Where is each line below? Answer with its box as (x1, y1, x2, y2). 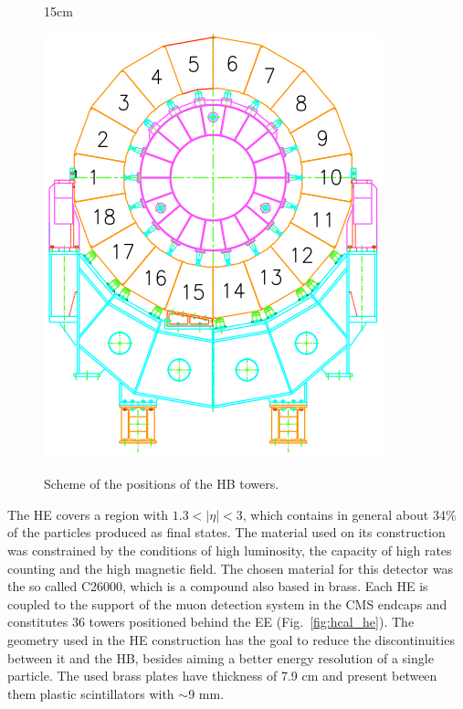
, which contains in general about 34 (242, 504, 446, 524)
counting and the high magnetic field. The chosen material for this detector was (7, 558, 453, 577)
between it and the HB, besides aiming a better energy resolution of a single (7, 648, 434, 667)
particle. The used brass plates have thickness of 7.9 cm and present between (7, 666, 437, 685)
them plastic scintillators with (7, 683, 174, 703)
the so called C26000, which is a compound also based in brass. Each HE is (7, 577, 428, 596)
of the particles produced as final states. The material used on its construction (7, 523, 446, 542)
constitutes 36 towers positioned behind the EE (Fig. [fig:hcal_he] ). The (7, 612, 415, 631)
